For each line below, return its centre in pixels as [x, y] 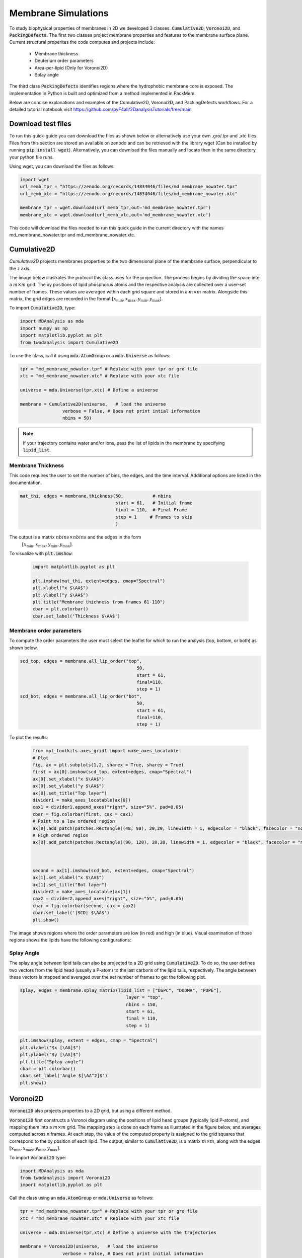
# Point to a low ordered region [74, 821]
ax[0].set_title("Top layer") [70, 793]
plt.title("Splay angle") [52, 1062]
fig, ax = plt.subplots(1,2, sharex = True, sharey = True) [108, 765]
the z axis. [20, 268]
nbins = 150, [142, 1004]
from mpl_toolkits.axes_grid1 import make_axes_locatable [105, 751]
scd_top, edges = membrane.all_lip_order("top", [81, 661]
